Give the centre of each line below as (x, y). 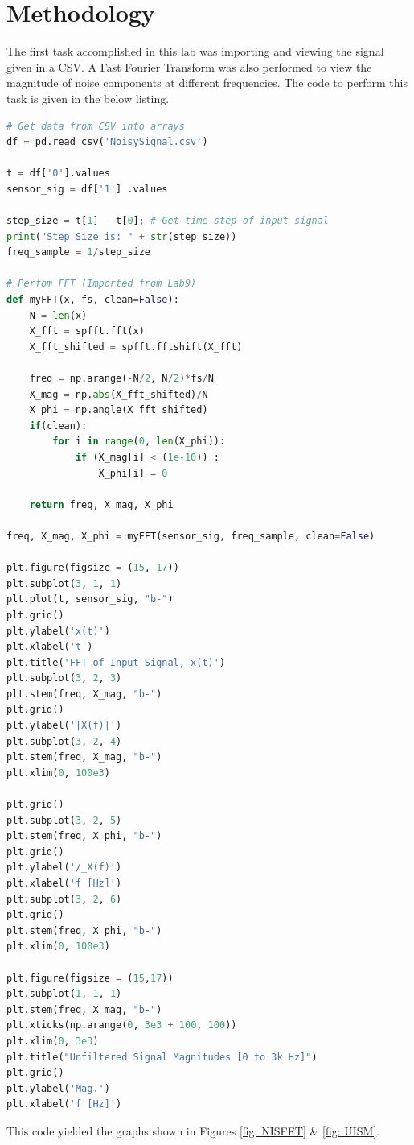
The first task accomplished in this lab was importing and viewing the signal (195, 51)
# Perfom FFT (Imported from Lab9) (102, 284)
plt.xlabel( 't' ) (50, 647)
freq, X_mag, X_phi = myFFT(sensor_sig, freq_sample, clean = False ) (191, 536)
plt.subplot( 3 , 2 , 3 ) (64, 678)
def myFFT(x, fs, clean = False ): (93, 300)
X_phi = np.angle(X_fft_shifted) (119, 410)
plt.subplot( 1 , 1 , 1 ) (64, 994)
